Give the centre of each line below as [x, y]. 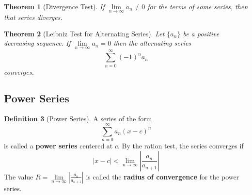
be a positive [201, 33]
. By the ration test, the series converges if [181, 146]
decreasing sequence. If [37, 43]
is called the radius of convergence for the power [163, 176]
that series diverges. [33, 17]
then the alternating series [152, 43]
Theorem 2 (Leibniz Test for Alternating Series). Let [84, 33]
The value [19, 176]
